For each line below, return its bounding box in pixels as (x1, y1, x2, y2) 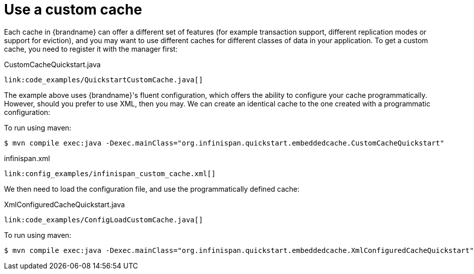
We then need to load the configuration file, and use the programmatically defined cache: (4, 184, 300, 193)
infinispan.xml (4, 154, 50, 163)
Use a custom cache (4, 1, 142, 18)
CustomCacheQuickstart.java (4, 60, 101, 69)
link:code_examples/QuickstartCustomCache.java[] (4, 75, 203, 84)
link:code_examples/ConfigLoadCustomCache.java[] (4, 215, 203, 224)
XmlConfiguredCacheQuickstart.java (4, 200, 125, 209)
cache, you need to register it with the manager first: (4, 44, 178, 53)
